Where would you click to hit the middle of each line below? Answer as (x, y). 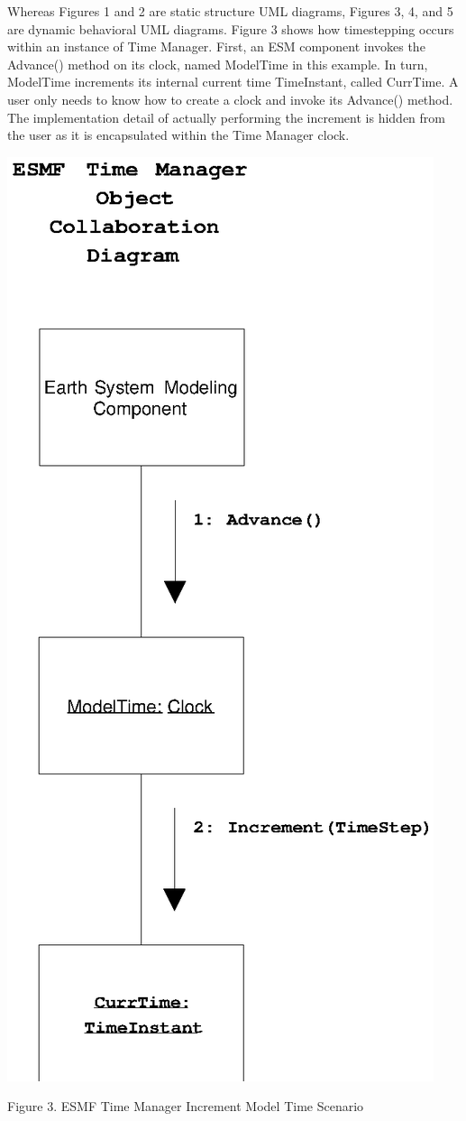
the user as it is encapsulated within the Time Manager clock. (178, 135)
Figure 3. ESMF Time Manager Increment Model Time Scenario (186, 1106)
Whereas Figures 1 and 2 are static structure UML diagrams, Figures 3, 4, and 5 (230, 11)
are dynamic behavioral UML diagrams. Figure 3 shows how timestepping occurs (231, 28)
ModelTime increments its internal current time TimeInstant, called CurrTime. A (233, 82)
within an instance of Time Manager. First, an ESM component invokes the (216, 46)
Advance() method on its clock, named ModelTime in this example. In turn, (218, 64)
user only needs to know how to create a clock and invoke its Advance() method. (230, 99)
